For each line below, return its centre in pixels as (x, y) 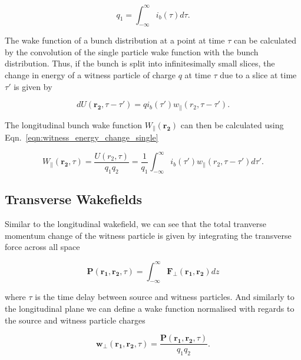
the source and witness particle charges (75, 320)
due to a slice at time (258, 75)
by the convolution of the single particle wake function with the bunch (132, 51)
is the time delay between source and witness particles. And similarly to (165, 297)
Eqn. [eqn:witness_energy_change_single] (82, 137)
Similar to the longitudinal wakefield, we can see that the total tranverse (135, 224)
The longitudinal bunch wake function (73, 124)
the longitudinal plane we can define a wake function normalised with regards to (150, 308)
